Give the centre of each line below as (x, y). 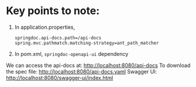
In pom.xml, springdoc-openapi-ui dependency (71, 53)
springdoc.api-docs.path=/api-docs (58, 38)
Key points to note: (53, 11)
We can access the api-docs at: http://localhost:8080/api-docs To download (98, 65)
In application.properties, (45, 27)
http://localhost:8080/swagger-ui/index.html (60, 78)
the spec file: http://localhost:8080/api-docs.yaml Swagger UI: (82, 71)
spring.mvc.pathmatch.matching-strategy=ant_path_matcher (87, 43)
